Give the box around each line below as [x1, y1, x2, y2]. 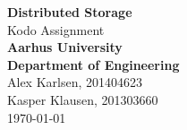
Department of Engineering [7, 55, 180, 74]
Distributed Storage [7, 3, 132, 21]
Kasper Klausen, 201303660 [7, 90, 158, 108]
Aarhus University [7, 38, 123, 56]
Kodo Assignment [7, 20, 105, 39]
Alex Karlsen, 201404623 [7, 73, 143, 91]
